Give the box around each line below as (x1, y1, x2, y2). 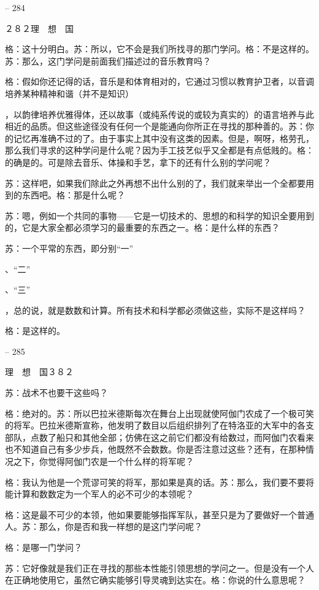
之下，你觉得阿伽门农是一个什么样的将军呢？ (13, 455, 194, 468)
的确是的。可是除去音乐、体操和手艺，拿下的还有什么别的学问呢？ (5, 155, 271, 168)
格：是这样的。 (5, 324, 65, 337)
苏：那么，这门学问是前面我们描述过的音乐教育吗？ (5, 54, 211, 67)
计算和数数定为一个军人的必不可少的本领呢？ (13, 487, 194, 500)
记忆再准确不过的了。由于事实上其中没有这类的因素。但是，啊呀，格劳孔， (13, 131, 314, 144)
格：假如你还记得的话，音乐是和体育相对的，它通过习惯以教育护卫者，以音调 (5, 75, 314, 88)
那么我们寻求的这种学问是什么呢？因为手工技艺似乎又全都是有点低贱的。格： (5, 144, 314, 157)
